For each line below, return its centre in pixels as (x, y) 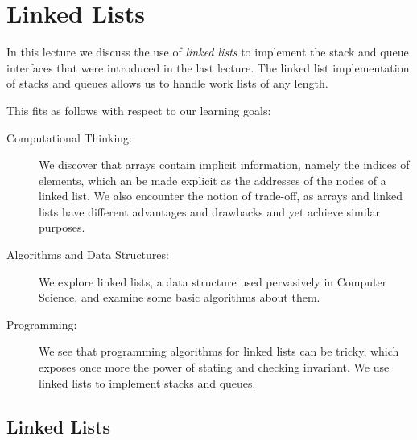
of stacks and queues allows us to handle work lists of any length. (167, 83)
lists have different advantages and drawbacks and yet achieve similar (209, 211)
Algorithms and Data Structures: (88, 255)
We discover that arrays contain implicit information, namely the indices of (224, 164)
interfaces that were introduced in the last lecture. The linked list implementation (208, 67)
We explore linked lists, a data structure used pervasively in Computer (213, 281)
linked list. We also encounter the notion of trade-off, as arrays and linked (221, 196)
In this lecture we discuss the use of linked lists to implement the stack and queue (208, 52)
